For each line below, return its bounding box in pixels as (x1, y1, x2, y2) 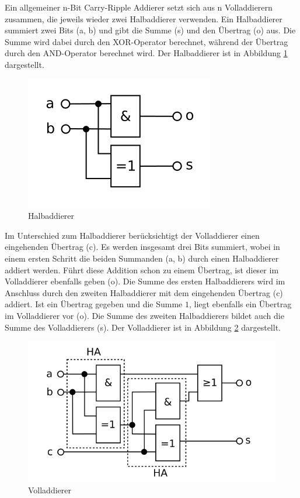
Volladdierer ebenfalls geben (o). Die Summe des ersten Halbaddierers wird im (5, 275, 285, 287)
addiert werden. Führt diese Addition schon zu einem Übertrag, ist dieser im (5, 263, 279, 276)
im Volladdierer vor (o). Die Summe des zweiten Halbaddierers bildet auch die (5, 309, 284, 321)
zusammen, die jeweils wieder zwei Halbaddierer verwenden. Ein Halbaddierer (5, 12, 282, 25)
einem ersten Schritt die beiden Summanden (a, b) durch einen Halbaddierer (5, 252, 279, 264)
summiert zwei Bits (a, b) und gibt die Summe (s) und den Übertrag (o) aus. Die (5, 24, 296, 36)
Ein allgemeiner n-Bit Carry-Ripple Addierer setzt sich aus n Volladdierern (5, 1, 273, 13)
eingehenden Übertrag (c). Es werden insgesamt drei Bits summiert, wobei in (5, 241, 280, 253)
